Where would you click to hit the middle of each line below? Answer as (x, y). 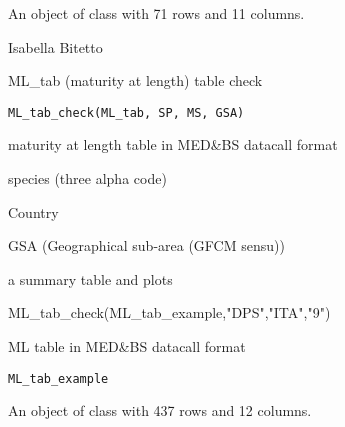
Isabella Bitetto (55, 46)
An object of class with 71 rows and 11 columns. (156, 13)
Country (33, 211)
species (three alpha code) (87, 178)
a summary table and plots (90, 278)
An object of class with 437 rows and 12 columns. (160, 410)
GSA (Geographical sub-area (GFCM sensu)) (146, 245)
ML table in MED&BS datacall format (127, 346)
